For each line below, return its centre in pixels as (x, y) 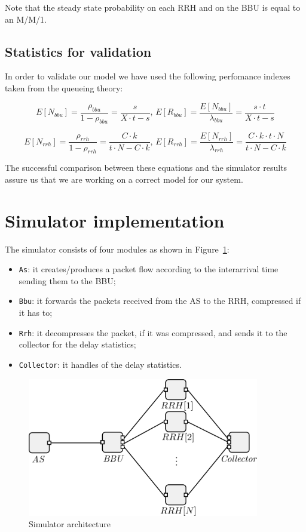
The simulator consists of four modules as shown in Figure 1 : (117, 249)
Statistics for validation (78, 51)
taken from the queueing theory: (64, 87)
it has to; (36, 313)
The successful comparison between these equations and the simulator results (146, 167)
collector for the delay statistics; (77, 344)
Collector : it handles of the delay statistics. (100, 364)
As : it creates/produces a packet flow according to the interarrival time (149, 269)
